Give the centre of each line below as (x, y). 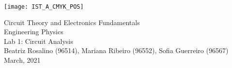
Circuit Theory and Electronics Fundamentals (72, 22)
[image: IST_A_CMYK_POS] (44, 7)
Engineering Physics (34, 32)
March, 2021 (22, 60)
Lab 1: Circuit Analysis (39, 41)
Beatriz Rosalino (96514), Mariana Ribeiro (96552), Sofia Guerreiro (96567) (116, 50)
